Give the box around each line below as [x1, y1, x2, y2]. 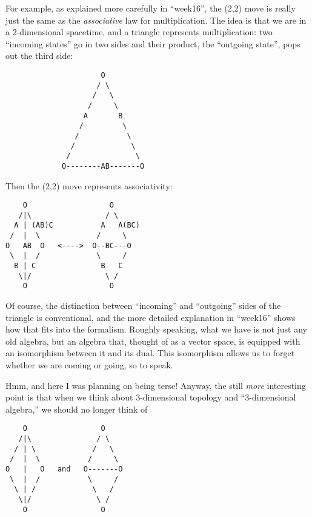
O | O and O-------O [5, 465, 123, 473]
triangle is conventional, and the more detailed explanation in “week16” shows [5, 311, 296, 323]
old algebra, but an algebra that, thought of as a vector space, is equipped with [5, 334, 300, 347]
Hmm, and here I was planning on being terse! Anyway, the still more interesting [5, 379, 306, 391]
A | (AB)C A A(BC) [14, 221, 140, 230]
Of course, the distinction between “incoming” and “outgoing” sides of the [5, 299, 281, 312]
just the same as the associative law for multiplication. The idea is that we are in [5, 13, 307, 26]
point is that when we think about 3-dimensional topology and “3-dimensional [5, 391, 296, 404]
